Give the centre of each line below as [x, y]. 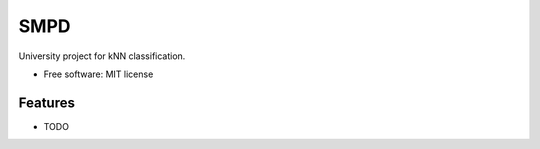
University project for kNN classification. [102, 56]
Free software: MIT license [98, 74]
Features [46, 102]
